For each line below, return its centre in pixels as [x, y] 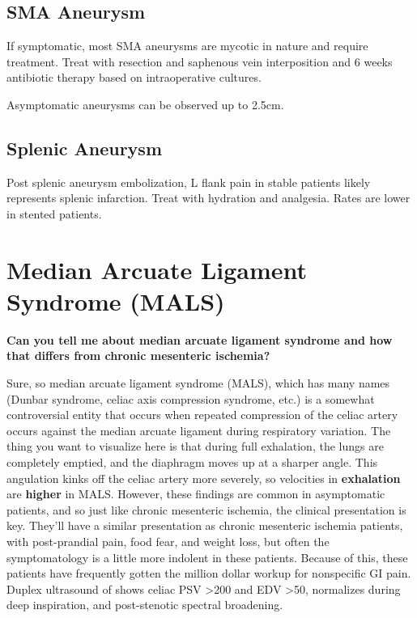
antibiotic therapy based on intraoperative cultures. [134, 77]
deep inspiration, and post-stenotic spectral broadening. [145, 605]
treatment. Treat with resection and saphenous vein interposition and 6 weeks [200, 61]
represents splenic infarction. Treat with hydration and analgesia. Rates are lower [208, 198]
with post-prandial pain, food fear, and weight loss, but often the [168, 541]
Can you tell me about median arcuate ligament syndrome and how [200, 339]
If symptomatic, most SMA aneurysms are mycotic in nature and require [187, 46]
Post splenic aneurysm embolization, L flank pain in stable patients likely [189, 182]
